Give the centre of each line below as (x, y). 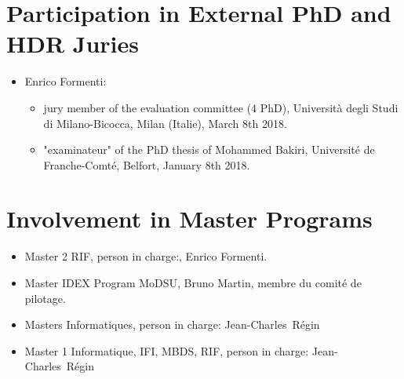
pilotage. (45, 298)
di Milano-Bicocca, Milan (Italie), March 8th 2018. (165, 123)
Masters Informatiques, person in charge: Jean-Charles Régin (172, 324)
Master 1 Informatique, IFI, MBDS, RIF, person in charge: (167, 350)
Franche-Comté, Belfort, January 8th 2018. (147, 164)
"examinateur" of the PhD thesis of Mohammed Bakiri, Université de (209, 149)
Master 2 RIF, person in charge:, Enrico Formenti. (146, 256)
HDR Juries (73, 44)
